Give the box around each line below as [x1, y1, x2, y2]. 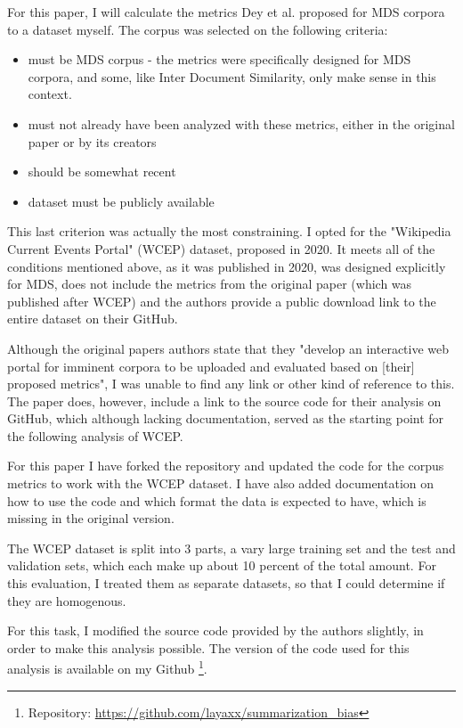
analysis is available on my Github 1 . [7, 657, 207, 678]
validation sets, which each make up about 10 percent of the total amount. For [7, 556, 436, 575]
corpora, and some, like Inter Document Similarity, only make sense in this [28, 67, 436, 86]
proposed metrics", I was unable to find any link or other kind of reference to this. [7, 374, 455, 393]
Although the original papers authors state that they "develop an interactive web [7, 339, 450, 357]
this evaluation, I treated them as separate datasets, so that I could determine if [7, 574, 445, 593]
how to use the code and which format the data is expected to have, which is [7, 491, 426, 510]
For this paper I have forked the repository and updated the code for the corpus [7, 456, 444, 475]
